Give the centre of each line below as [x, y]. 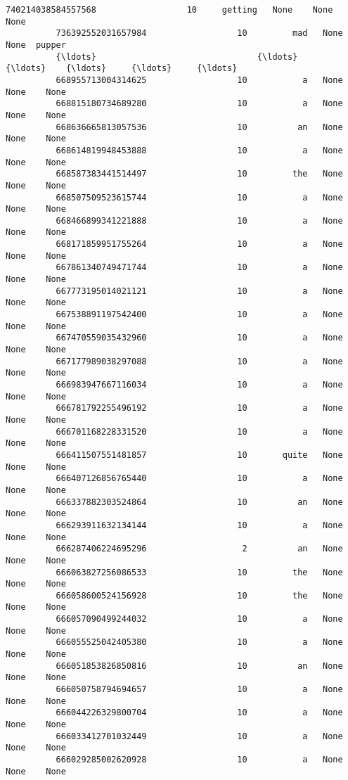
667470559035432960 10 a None [199, 338]
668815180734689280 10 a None [199, 104]
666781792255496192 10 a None [199, 408]
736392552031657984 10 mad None [199, 33]
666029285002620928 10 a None [199, 760]
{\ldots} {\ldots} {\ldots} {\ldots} [122, 69]
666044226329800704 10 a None [199, 713]
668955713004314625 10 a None [199, 80]
